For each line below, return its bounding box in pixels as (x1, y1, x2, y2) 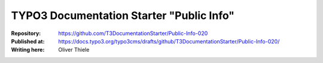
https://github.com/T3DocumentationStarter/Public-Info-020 (58, 30, 208, 37)
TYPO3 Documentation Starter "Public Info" (11, 9, 234, 22)
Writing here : (11, 46, 45, 53)
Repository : (11, 30, 41, 37)
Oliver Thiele (58, 46, 90, 53)
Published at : (11, 37, 45, 45)
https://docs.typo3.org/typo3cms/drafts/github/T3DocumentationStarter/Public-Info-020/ (58, 37, 280, 45)
